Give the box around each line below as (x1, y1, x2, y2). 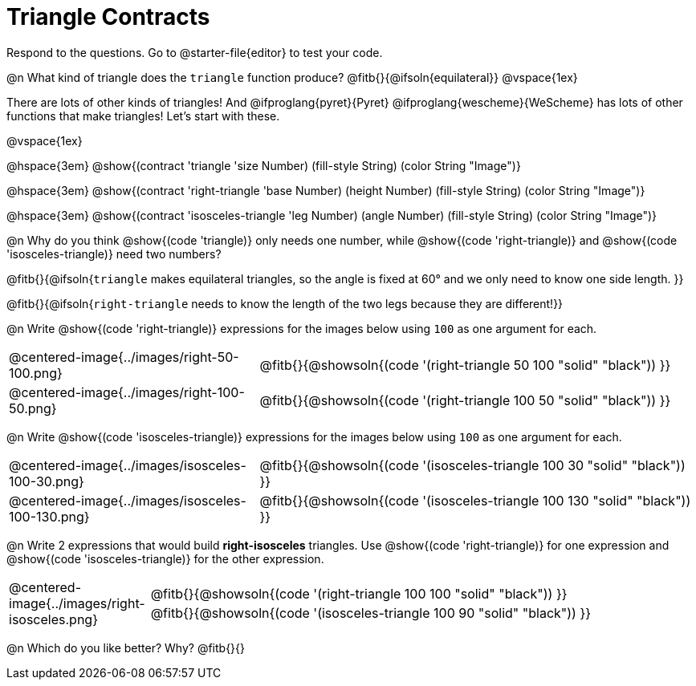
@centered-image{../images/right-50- (9, 348, 239, 365)
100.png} (9, 364, 63, 381)
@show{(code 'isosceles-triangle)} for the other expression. (6, 551, 324, 566)
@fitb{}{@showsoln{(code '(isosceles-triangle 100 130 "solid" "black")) (259, 492, 691, 509)
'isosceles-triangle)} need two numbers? (6, 246, 222, 261)
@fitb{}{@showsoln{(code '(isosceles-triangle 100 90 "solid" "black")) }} (150, 604, 592, 621)
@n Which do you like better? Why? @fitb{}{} (6, 640, 246, 655)
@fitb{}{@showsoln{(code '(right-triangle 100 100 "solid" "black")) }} (150, 585, 568, 602)
